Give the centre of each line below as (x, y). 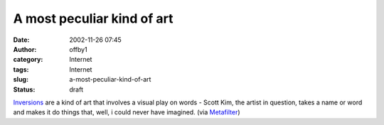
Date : (21, 40)
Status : (24, 89)
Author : (25, 49)
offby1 (79, 49)
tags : (21, 69)
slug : (21, 80)
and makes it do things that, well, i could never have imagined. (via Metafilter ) (127, 112)
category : (28, 60)
